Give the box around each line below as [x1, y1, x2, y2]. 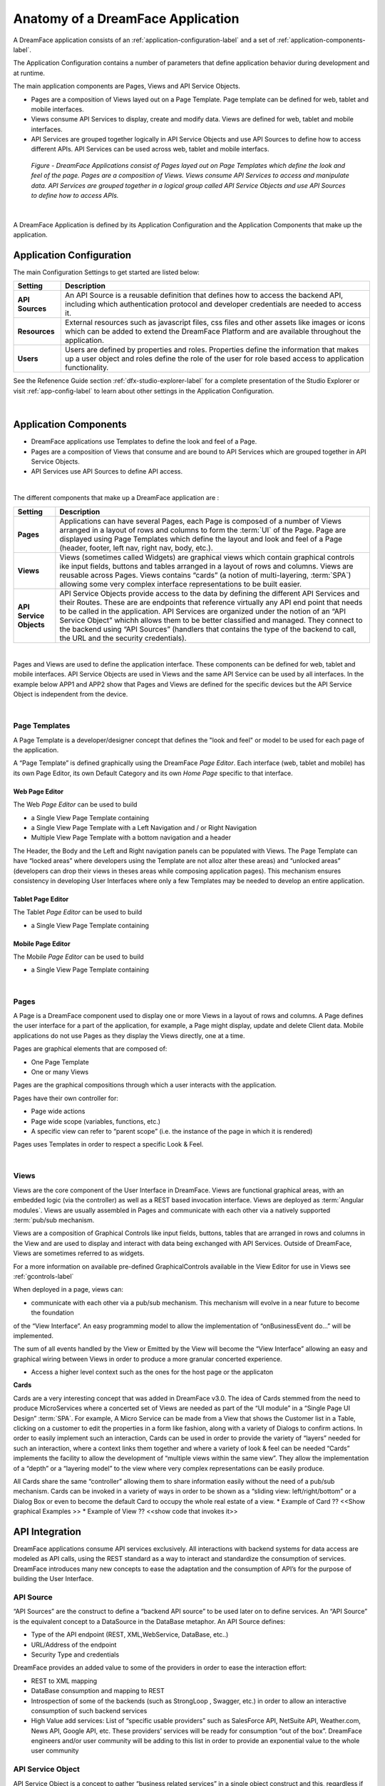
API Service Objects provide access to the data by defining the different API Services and [59, 588, 360, 598]
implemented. [13, 1331, 53, 1339]
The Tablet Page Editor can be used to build [13, 908, 143, 917]
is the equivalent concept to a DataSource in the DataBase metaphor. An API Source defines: [13, 1617, 286, 1625]
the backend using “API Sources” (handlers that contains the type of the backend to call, [59, 624, 356, 634]
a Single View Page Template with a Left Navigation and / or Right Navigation [31, 823, 257, 832]
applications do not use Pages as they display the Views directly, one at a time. [13, 1031, 245, 1039]
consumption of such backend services [31, 1706, 148, 1715]
